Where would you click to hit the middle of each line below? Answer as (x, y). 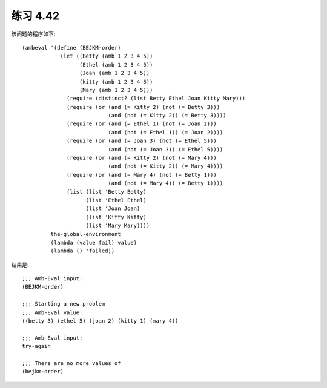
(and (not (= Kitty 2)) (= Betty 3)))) (167, 116)
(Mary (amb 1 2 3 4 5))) (116, 90)
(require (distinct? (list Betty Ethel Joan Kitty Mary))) (156, 99)
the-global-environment (86, 234)
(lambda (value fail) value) (94, 242)
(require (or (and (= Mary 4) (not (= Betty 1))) (142, 175)
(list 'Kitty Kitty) (116, 217)
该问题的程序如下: (33, 34)
